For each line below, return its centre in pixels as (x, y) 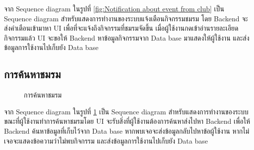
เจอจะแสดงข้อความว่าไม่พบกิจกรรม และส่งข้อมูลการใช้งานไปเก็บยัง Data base (106, 140)
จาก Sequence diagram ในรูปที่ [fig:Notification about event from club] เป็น (114, 8)
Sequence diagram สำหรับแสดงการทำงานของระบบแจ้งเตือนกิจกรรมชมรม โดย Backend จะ (126, 18)
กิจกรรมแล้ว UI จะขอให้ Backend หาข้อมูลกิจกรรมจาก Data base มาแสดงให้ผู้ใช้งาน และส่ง (127, 37)
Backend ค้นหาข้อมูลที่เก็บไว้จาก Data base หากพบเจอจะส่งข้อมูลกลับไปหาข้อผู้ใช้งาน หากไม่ (127, 130)
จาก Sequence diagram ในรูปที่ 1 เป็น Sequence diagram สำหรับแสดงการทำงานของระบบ (126, 111)
